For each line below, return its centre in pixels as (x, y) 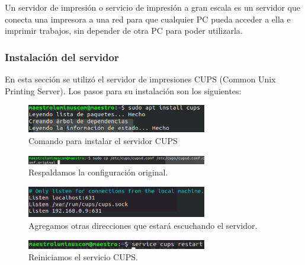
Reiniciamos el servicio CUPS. (83, 257)
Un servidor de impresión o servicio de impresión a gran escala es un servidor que (152, 7)
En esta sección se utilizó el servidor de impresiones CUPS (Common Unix (140, 79)
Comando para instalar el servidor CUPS (103, 141)
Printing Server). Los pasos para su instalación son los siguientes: (123, 90)
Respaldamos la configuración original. (98, 172)
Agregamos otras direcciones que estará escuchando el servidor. (143, 225)
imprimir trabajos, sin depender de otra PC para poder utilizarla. (124, 31)
